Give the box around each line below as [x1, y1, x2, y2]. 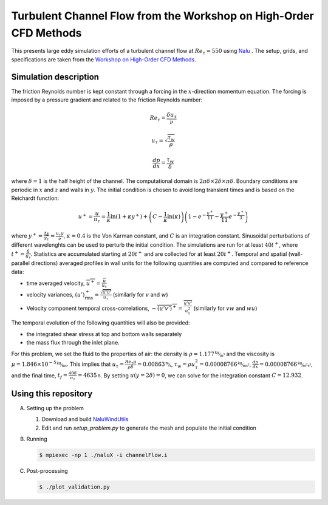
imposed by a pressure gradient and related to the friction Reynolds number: [11, 96, 203, 103]
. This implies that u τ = [66, 360, 125, 369]
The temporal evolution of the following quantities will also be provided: [11, 319, 190, 326]
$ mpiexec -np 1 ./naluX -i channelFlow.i [39, 452, 168, 458]
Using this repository [11, 388, 93, 399]
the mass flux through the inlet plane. [26, 339, 120, 346]
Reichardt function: [11, 194, 60, 202]
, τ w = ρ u [171, 360, 196, 369]
